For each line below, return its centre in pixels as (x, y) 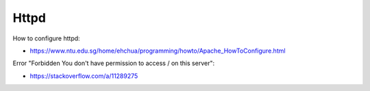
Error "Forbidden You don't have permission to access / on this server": (114, 63)
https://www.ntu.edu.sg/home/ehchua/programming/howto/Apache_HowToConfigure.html (158, 51)
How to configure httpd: (46, 38)
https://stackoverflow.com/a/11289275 (84, 76)
